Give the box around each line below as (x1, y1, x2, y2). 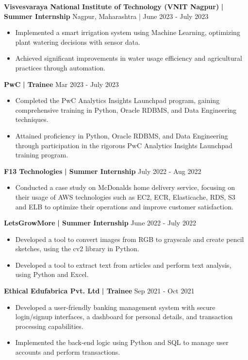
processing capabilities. (15, 321, 83, 331)
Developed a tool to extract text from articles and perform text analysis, (15, 259, 231, 270)
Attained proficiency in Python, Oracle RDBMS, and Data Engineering (15, 130, 228, 140)
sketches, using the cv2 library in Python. (15, 243, 139, 254)
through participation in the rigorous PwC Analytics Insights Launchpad (15, 140, 232, 150)
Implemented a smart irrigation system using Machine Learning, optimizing (15, 27, 240, 37)
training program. (15, 150, 68, 160)
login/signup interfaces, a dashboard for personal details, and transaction (15, 311, 233, 322)
